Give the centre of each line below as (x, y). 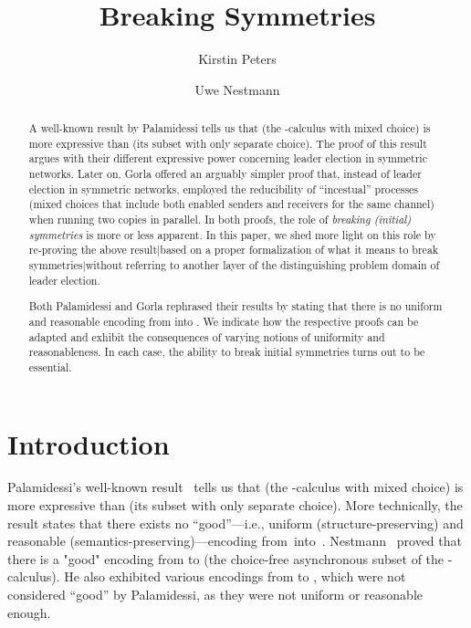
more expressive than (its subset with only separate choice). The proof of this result (228, 143)
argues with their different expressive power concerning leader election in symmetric (228, 158)
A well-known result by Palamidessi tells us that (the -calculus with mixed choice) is (230, 128)
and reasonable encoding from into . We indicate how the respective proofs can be (224, 321)
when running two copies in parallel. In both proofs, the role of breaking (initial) (220, 220)
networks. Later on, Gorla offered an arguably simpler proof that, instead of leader (225, 174)
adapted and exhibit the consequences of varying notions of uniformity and (207, 336)
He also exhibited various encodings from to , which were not (235, 576)
